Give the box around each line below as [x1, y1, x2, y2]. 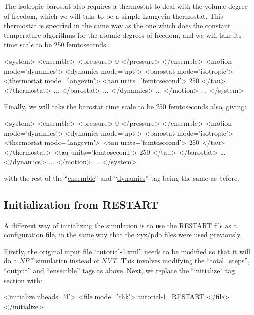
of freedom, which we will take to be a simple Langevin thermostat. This [4, 10, 223, 21]
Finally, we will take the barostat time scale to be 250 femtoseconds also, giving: [4, 101, 247, 112]
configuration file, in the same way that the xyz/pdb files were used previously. [4, 229, 242, 240]
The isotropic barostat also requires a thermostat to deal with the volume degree [4, 1, 248, 11]
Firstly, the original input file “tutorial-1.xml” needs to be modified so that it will [4, 246, 250, 256]
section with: [4, 275, 42, 285]
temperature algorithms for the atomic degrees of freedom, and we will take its [4, 29, 242, 40]
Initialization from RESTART [4, 197, 159, 212]
